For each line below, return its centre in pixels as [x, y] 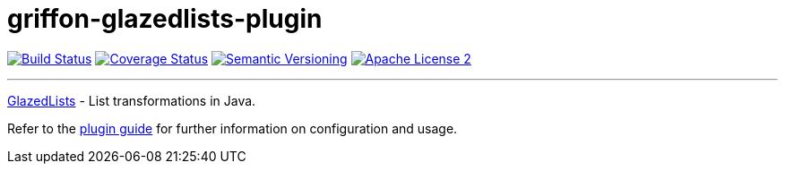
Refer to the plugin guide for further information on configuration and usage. [233, 128]
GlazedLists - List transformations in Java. [132, 100]
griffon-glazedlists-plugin [165, 19]
